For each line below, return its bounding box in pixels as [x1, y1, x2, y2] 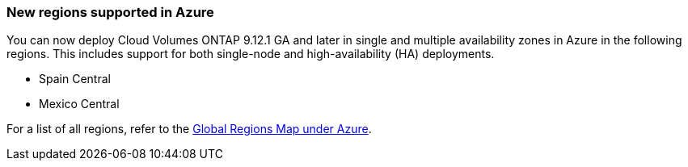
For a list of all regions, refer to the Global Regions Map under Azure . [6, 122, 372, 136]
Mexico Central [39, 97, 120, 111]
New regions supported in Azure [6, 4, 214, 20]
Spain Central [39, 72, 111, 86]
